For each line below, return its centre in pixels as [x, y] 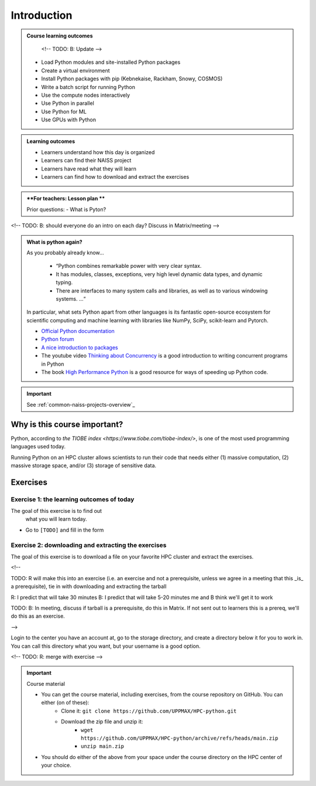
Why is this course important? [67, 424]
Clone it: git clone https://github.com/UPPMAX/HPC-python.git [149, 711]
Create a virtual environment [76, 70]
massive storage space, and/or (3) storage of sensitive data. [84, 465]
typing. [64, 283]
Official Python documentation [78, 331]
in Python [53, 364]
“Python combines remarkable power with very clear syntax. [129, 266]
